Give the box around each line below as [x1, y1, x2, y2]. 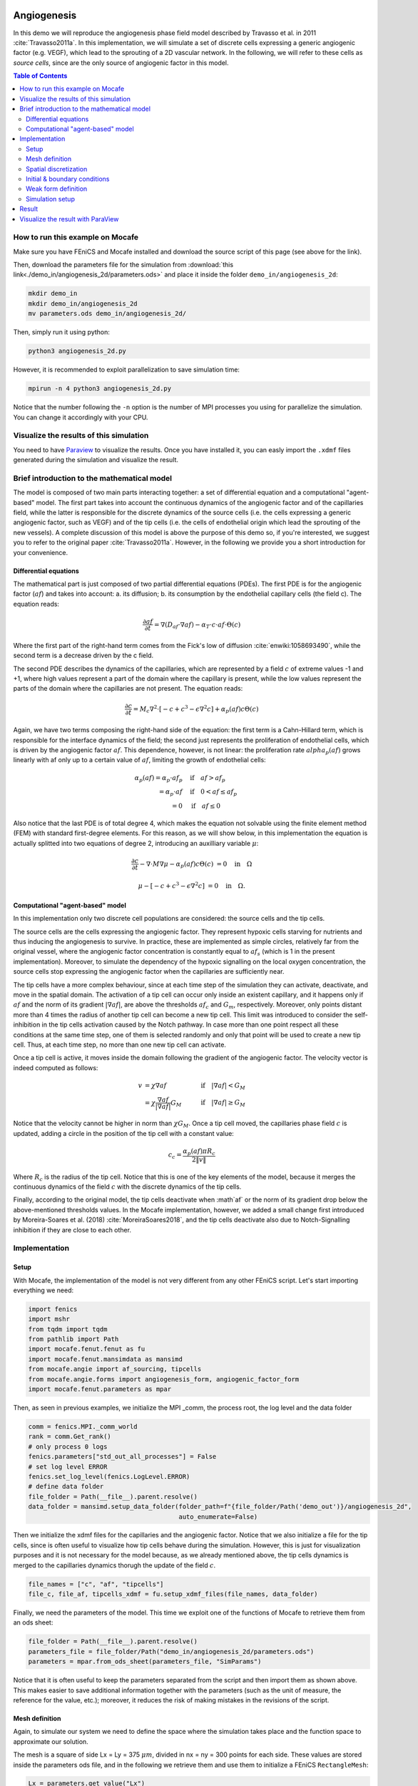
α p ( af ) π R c [183, 1147, 215, 1157]
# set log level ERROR [28, 1462, 108, 1471]
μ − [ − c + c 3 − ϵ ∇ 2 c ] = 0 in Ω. [138, 881, 245, 889]
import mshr [28, 1315, 71, 1323]
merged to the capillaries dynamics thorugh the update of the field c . [13, 1561, 216, 1570]
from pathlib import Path [28, 1335, 119, 1343]
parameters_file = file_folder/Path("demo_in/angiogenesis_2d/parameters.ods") [28, 1647, 315, 1655]
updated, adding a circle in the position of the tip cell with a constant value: [13, 1129, 235, 1137]
